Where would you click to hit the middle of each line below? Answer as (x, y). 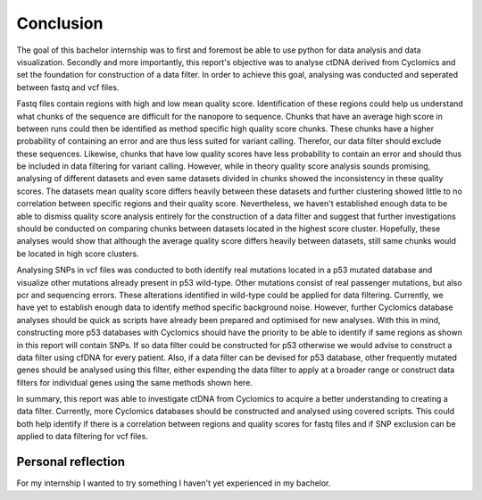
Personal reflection (71, 462)
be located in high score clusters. (78, 254)
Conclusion (60, 23)
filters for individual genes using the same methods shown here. (135, 382)
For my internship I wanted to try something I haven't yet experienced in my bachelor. (174, 483)
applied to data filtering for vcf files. (83, 437)
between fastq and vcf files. (68, 87)
